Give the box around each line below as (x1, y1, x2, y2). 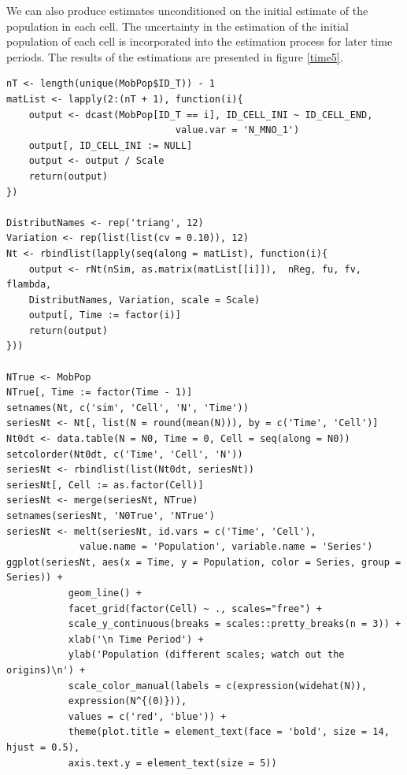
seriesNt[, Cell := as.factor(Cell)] (6, 479, 204, 491)
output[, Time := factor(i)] (28, 310, 181, 321)
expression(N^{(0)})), (68, 695, 187, 707)
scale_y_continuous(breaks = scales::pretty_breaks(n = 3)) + (68, 618, 401, 630)
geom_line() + (68, 587, 142, 599)
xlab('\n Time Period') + (68, 633, 204, 645)
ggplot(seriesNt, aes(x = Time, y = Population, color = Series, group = (6, 556, 401, 568)
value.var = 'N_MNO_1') (175, 124, 300, 136)
